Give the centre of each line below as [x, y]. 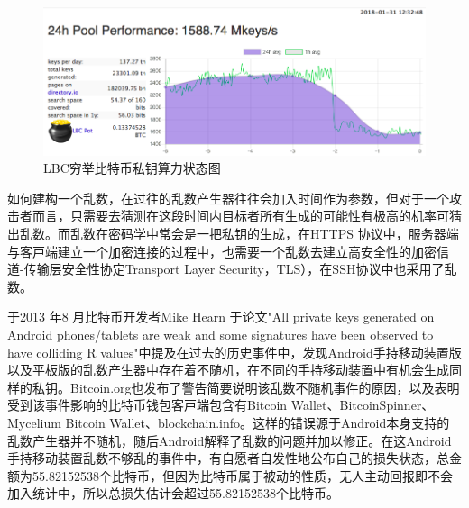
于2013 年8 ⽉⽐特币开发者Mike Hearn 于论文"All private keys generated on [221, 317]
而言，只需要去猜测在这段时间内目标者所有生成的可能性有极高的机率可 [240, 216]
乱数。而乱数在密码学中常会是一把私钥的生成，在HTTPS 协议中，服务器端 [239, 234]
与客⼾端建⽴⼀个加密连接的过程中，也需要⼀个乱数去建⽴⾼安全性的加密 [222, 251]
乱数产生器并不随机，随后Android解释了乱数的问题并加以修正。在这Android [230, 440]
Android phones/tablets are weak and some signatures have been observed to [221, 335]
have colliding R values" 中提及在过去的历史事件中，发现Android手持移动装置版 [234, 352]
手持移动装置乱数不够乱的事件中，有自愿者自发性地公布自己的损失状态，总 [228, 458]
